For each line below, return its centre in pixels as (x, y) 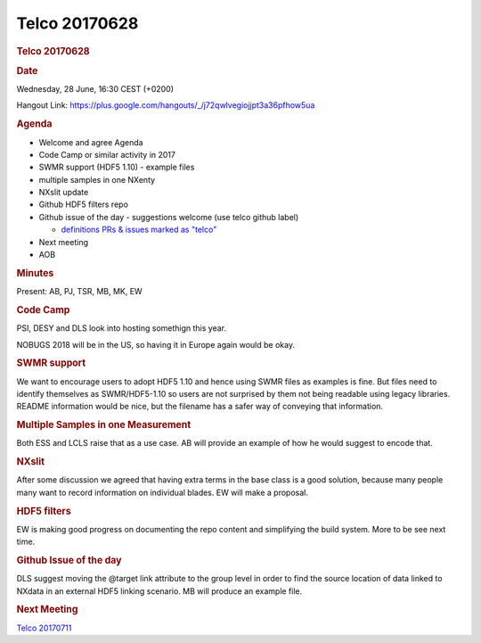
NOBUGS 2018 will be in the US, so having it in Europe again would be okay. (156, 344)
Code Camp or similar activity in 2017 (107, 154)
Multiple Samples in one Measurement (104, 425)
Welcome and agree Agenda (91, 142)
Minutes (35, 273)
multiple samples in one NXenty (97, 179)
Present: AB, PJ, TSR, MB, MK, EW (79, 292)
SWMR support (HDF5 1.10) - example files (117, 167)
